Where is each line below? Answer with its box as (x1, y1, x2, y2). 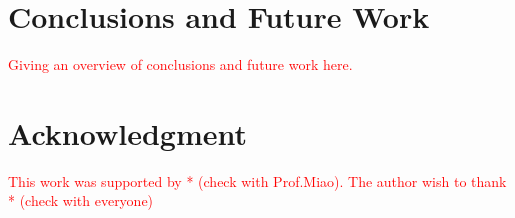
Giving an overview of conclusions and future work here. (8, 54, 353, 75)
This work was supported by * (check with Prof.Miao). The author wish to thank (8, 170, 507, 191)
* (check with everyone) (8, 190, 154, 211)
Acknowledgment (8, 112, 247, 153)
